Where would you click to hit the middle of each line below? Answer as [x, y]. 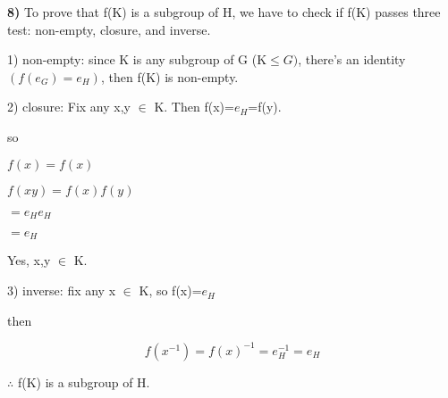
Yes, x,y [29, 260]
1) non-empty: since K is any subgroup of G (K [137, 59]
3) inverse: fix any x [62, 290]
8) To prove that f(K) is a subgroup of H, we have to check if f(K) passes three [224, 12]
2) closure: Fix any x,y [69, 107]
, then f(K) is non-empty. [169, 76]
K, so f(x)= [170, 290]
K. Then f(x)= [194, 107]
